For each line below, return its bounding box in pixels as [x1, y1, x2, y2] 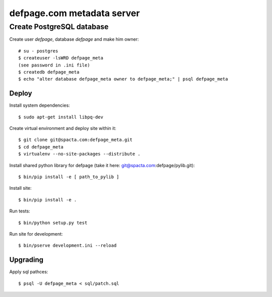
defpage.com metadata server [9, 8, 140, 19]
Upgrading [9, 256, 44, 264]
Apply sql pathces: [9, 269, 48, 275]
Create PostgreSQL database [9, 22, 109, 31]
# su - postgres [18, 48, 58, 54]
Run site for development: [9, 231, 63, 237]
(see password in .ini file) [18, 62, 90, 68]
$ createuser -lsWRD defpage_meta [18, 55, 103, 61]
